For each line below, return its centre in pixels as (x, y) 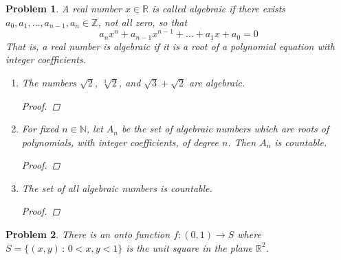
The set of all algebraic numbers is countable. (117, 188)
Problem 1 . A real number (64, 8)
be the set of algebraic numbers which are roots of (225, 129)
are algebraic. (217, 82)
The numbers (49, 82)
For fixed (40, 129)
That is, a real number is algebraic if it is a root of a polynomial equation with (170, 46)
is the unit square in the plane (189, 247)
